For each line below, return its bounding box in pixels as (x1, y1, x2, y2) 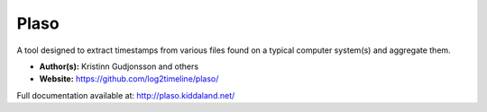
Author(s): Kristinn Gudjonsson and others (39, 61, 198, 72)
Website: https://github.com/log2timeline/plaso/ (39, 73, 219, 84)
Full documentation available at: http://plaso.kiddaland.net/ (16, 90, 235, 100)
